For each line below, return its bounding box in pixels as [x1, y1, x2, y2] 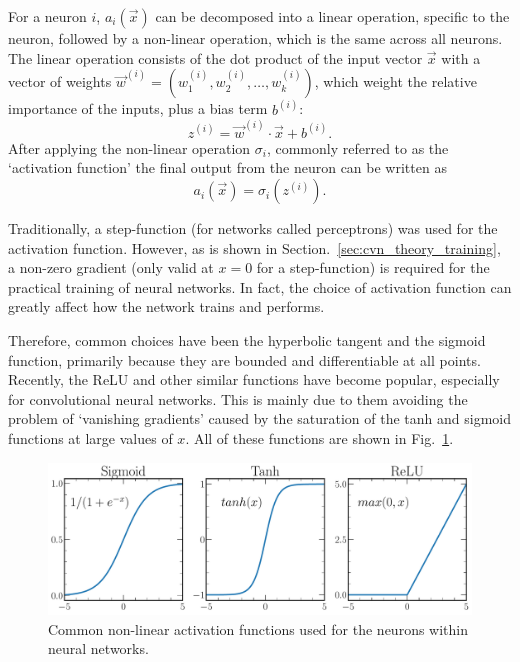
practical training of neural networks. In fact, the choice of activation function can [8, 276, 512, 297]
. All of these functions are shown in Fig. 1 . [185, 428, 454, 448]
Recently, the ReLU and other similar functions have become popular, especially [8, 369, 500, 390]
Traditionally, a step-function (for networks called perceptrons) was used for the [8, 218, 498, 239]
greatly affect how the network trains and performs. [8, 296, 325, 317]
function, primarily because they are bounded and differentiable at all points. [8, 349, 481, 370]
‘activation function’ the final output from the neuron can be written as [8, 157, 447, 178]
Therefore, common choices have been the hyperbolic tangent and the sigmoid [8, 330, 486, 351]
